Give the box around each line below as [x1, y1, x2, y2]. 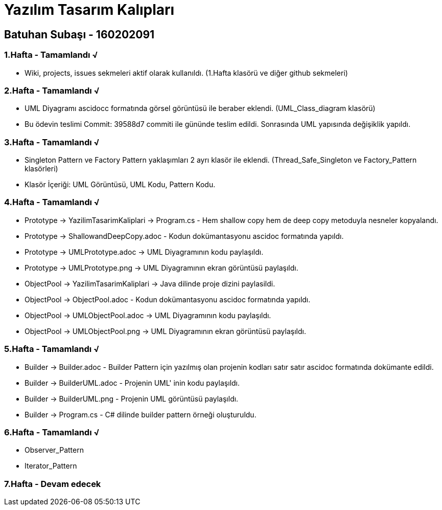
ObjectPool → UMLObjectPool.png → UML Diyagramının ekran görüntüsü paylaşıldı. [25, 326, 306, 336]
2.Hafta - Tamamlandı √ [4, 85, 100, 96]
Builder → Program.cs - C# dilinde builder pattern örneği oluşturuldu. [25, 410, 257, 419]
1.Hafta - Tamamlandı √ [4, 50, 98, 60]
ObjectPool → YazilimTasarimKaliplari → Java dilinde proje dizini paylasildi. [25, 279, 275, 288]
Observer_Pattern [25, 446, 84, 455]
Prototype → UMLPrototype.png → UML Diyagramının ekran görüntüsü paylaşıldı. [25, 263, 298, 272]
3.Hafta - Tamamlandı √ [4, 137, 100, 147]
